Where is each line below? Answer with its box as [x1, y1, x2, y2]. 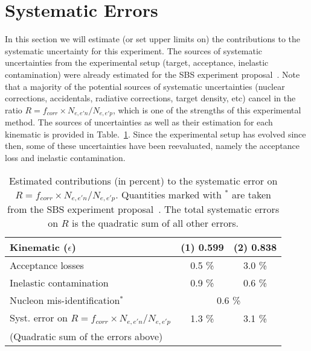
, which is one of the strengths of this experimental [112, 103, 301, 116]
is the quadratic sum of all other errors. [71, 216, 239, 230]
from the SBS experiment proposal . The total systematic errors [7, 202, 280, 217]
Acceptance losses [10, 258, 84, 273]
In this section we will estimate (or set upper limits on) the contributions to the [5, 33, 300, 45]
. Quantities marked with [115, 187, 222, 201]
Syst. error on [10, 311, 68, 325]
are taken [232, 187, 271, 201]
